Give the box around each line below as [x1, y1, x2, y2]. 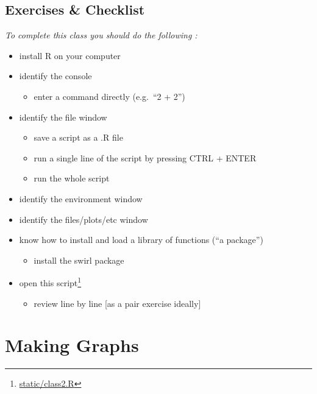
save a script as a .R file [34, 131, 123, 144]
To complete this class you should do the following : [5, 29, 198, 41]
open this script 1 [19, 275, 82, 289]
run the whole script [34, 172, 110, 185]
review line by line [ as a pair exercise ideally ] [34, 297, 201, 309]
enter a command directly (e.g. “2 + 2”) [34, 90, 185, 102]
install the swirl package [34, 253, 124, 266]
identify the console [19, 69, 92, 82]
